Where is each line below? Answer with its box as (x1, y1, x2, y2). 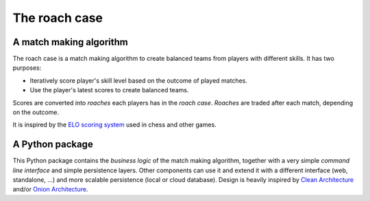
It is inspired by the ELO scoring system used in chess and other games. (12, 120, 217, 129)
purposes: (12, 64, 42, 72)
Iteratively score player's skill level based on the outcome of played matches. (29, 76, 248, 85)
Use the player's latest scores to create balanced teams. (29, 86, 189, 94)
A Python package (12, 139, 94, 150)
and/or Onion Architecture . (12, 185, 88, 193)
